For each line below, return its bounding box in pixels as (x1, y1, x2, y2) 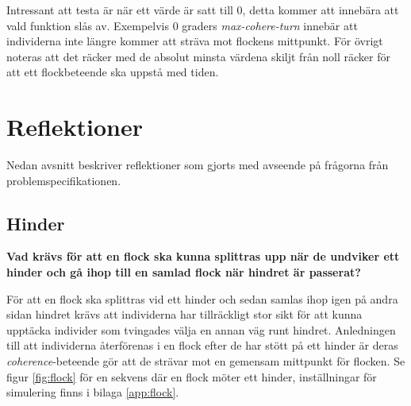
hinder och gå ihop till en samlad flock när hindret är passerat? (6, 264, 361, 280)
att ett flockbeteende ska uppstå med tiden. (6, 64, 219, 80)
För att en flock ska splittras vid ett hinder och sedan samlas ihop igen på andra (6, 290, 398, 307)
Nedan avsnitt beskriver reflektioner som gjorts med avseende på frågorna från (6, 157, 389, 173)
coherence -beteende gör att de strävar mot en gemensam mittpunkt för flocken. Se (6, 353, 405, 369)
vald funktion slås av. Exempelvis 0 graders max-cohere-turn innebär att (6, 17, 358, 33)
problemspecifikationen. (6, 172, 121, 188)
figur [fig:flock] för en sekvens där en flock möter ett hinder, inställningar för (6, 368, 377, 385)
